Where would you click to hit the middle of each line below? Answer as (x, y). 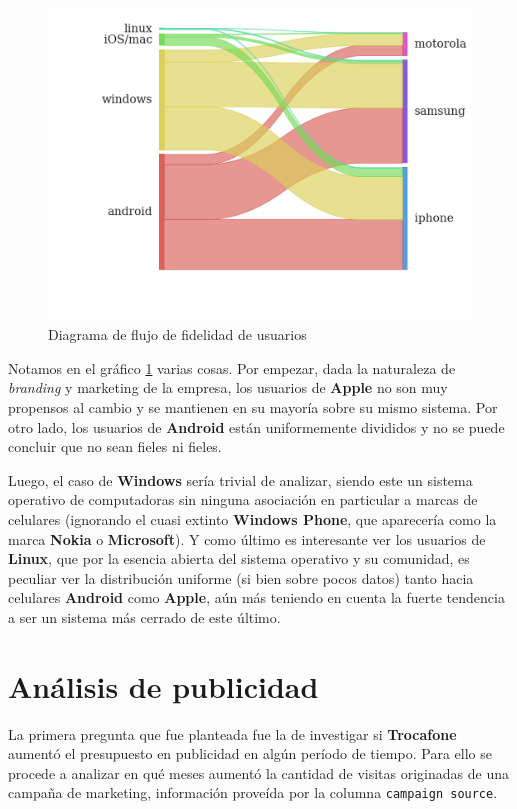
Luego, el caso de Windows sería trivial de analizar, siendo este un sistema (240, 479)
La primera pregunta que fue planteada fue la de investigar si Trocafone (232, 733)
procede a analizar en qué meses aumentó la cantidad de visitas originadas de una (258, 772)
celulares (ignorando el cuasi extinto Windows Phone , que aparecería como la (252, 518)
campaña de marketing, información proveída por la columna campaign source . (253, 792)
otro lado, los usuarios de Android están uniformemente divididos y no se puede (256, 426)
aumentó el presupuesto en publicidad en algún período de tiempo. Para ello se (250, 753)
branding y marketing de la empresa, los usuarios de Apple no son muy (228, 387)
